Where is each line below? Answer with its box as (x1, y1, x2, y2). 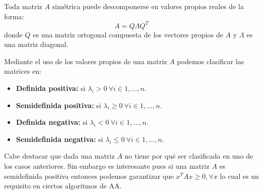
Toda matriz (4, 1, 42, 11)
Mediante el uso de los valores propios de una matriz (4, 56, 167, 66)
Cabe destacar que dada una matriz (4, 151, 115, 161)
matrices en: (4, 66, 41, 76)
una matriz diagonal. (4, 39, 68, 50)
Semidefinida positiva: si (16, 100, 101, 110)
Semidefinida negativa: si (16, 133, 103, 144)
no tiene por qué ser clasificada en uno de (124, 151, 253, 161)
